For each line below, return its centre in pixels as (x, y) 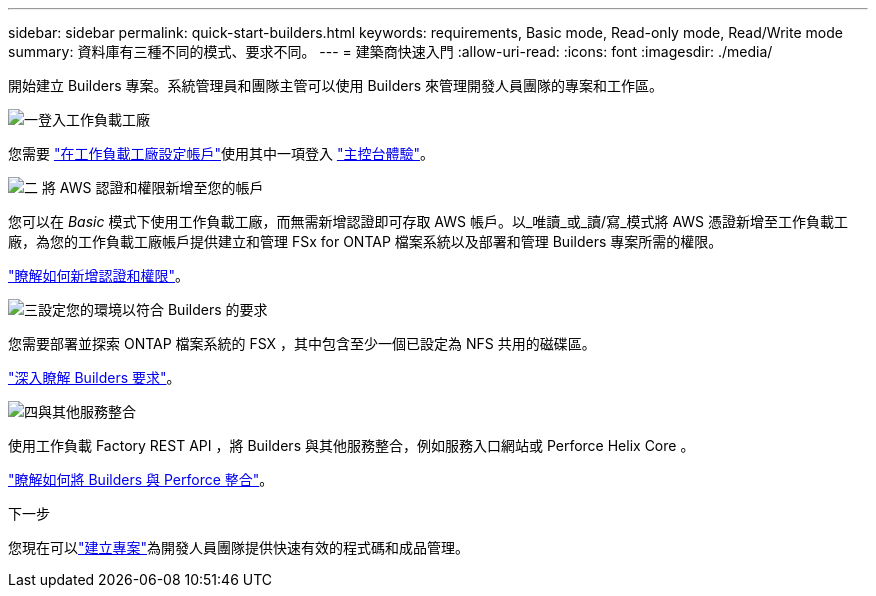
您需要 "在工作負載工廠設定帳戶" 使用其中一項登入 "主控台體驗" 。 (221, 153)
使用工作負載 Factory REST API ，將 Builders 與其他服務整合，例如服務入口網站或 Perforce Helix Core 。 (351, 445)
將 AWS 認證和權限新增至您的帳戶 (152, 187)
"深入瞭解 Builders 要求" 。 (94, 377)
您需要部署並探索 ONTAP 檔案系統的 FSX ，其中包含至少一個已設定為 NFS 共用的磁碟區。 (302, 343)
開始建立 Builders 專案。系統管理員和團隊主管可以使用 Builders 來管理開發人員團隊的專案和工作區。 (335, 85)
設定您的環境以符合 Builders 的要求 (153, 309)
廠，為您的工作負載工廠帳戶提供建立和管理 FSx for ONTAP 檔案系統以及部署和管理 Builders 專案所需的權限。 (365, 241)
